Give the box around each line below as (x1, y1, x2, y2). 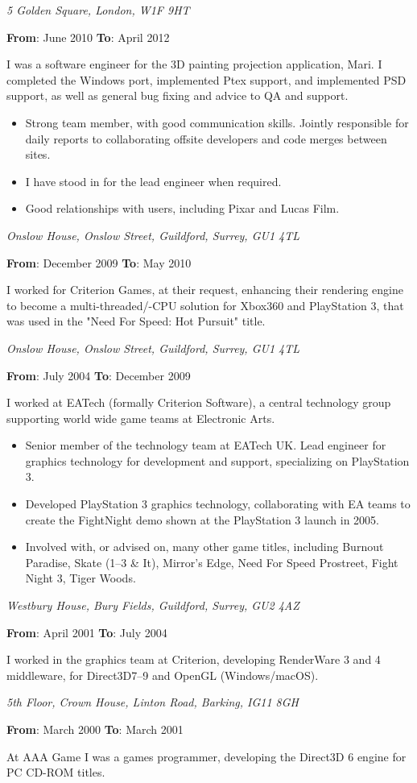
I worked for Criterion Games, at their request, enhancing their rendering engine (6, 281, 403, 298)
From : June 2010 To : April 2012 (6, 28, 170, 45)
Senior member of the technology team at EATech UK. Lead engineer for (25, 437, 386, 454)
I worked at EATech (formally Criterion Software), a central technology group (6, 394, 391, 411)
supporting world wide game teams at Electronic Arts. (6, 409, 275, 426)
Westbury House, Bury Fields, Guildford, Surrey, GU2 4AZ (6, 597, 299, 614)
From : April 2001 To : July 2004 (6, 623, 167, 640)
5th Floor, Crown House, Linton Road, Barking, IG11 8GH (6, 694, 299, 710)
